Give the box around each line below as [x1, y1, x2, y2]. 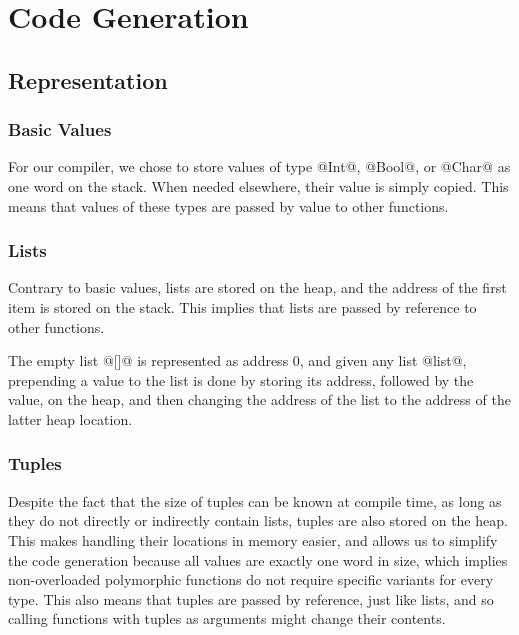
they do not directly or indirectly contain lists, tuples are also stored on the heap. [8, 510, 508, 531]
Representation [8, 64, 168, 95]
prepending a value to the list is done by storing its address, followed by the [8, 369, 474, 390]
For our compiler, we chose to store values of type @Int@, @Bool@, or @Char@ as [8, 156, 511, 177]
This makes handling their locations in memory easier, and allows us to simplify [8, 529, 498, 550]
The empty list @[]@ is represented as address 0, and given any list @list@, [8, 350, 467, 371]
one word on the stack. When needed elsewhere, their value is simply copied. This [8, 175, 509, 196]
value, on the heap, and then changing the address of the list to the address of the [8, 389, 511, 410]
